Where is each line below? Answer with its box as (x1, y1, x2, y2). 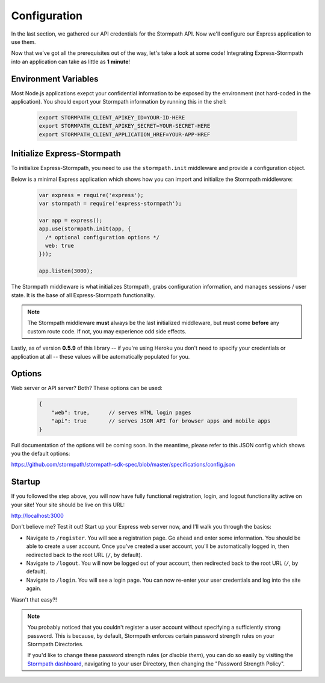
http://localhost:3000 (11, 512, 64, 520)
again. (26, 585, 42, 592)
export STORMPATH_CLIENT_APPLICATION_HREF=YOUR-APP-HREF (39, 131, 211, 138)
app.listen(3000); (39, 268, 93, 274)
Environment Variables (11, 74, 99, 84)
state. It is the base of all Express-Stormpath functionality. (11, 291, 155, 298)
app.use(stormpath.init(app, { (39, 225, 132, 232)
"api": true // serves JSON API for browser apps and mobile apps (51, 418, 271, 424)
